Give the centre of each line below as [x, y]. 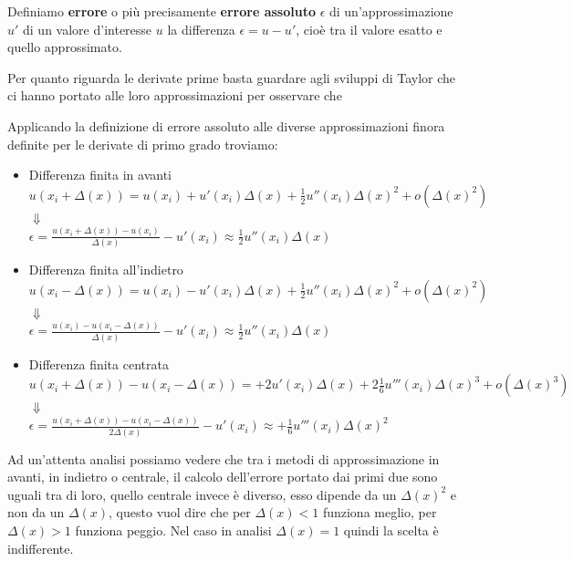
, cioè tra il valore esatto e [369, 29]
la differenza [201, 29]
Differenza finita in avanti [100, 175]
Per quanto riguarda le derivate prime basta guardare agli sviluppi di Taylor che [232, 77]
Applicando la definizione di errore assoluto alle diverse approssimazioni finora [226, 125]
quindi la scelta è [391, 530]
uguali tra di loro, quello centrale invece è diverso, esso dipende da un [202, 494]
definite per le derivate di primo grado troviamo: [143, 144]
